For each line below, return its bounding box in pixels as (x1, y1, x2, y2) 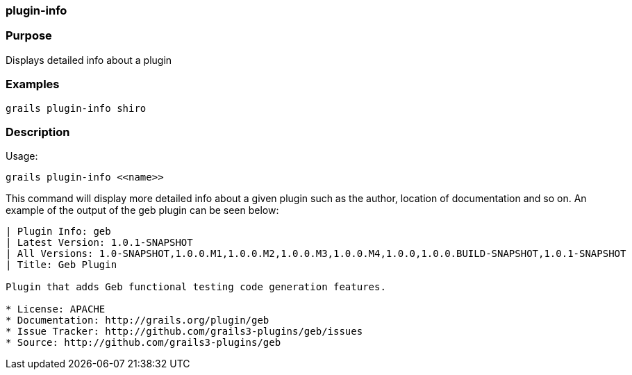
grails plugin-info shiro (6, 102, 147, 114)
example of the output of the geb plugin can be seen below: (6, 204, 279, 217)
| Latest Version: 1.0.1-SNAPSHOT (6, 237, 193, 249)
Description (6, 124, 70, 139)
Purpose (6, 28, 52, 43)
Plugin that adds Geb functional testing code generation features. (6, 281, 386, 293)
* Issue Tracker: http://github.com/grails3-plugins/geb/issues (6, 326, 363, 337)
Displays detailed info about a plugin (6, 53, 172, 66)
